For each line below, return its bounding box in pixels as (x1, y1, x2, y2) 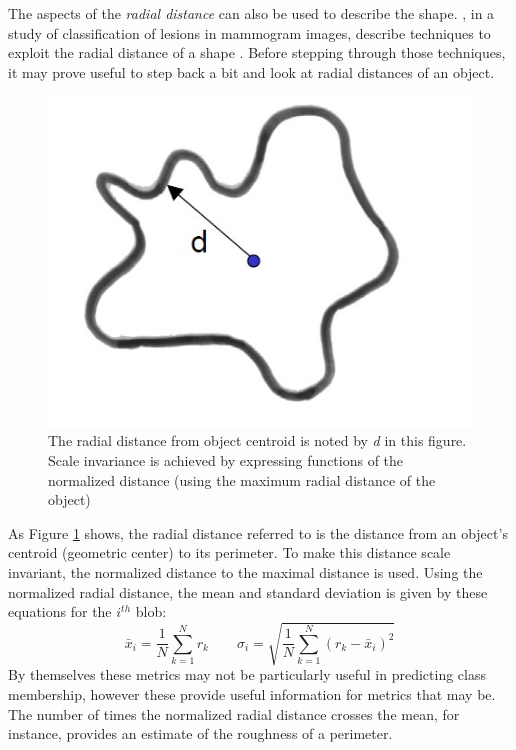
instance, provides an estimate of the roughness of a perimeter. (8, 723, 393, 744)
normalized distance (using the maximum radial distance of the (48, 469, 436, 490)
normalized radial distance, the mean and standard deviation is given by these (8, 581, 488, 602)
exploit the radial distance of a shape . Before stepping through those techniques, (8, 42, 506, 63)
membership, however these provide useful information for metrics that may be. (8, 683, 496, 704)
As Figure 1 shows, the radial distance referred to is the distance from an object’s (8, 522, 508, 543)
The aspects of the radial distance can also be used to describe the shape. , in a (8, 3, 495, 23)
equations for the (8, 601, 112, 622)
